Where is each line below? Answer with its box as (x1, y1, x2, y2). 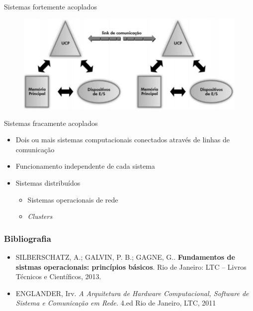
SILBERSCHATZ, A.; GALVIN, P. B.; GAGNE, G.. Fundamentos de (15, 251, 235, 262)
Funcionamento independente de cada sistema (15, 161, 155, 171)
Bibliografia (4, 232, 51, 244)
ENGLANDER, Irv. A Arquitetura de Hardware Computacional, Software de (15, 288, 249, 298)
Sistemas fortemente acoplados (4, 1, 97, 11)
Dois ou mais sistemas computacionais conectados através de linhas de (15, 134, 230, 145)
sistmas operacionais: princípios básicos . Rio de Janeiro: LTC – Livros (15, 261, 247, 272)
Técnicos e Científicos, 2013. (15, 271, 101, 282)
